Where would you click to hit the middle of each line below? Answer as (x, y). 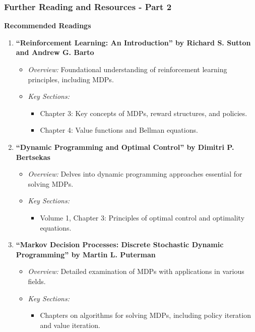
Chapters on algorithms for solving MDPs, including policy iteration (145, 315)
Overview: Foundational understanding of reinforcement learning (127, 69)
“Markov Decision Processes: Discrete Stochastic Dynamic (120, 244)
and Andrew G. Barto (55, 52)
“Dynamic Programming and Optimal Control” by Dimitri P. (125, 147)
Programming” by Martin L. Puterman (86, 254)
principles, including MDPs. (71, 79)
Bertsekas (33, 157)
